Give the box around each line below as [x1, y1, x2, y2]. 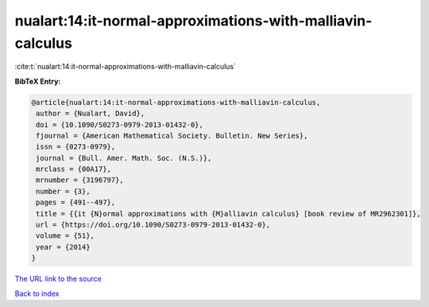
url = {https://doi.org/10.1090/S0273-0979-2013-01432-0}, [36, 220, 271, 230]
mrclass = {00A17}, [36, 165, 111, 174]
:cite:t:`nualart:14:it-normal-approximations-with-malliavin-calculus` [14, 62, 237, 72]
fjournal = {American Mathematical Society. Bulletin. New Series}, [36, 131, 308, 140]
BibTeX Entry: [14, 76, 61, 86]
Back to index [14, 289, 60, 298]
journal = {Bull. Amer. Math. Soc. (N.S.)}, [36, 153, 212, 162]
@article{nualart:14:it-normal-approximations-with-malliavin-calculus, [31, 98, 321, 107]
